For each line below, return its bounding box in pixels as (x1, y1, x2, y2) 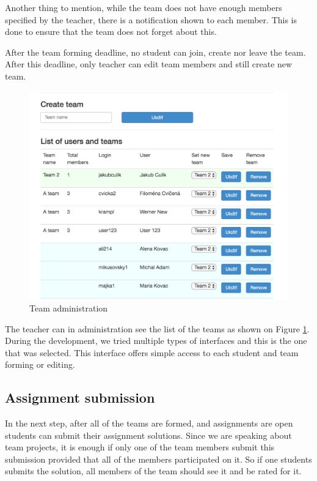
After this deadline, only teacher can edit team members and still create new (5, 58, 293, 70)
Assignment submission (5, 388, 155, 407)
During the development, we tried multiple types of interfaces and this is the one (5, 334, 307, 347)
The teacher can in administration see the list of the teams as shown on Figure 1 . (5, 322, 310, 335)
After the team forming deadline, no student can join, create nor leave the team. (5, 45, 306, 58)
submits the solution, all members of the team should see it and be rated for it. (5, 464, 302, 477)
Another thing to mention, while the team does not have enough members (5, 1, 282, 13)
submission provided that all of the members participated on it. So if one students (5, 452, 312, 465)
